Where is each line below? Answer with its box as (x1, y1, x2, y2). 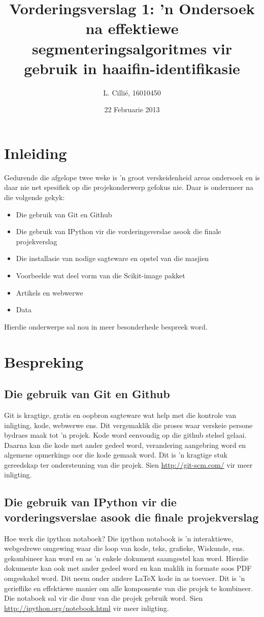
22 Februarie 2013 (104, 104, 160, 115)
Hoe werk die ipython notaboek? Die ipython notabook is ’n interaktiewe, (4, 533, 234, 543)
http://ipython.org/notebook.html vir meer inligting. (4, 602, 169, 613)
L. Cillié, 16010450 (103, 87, 161, 98)
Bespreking (4, 351, 84, 372)
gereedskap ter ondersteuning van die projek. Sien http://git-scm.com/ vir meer (4, 459, 253, 470)
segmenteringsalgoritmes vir (31, 38, 233, 58)
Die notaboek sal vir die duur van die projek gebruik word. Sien (4, 593, 203, 603)
